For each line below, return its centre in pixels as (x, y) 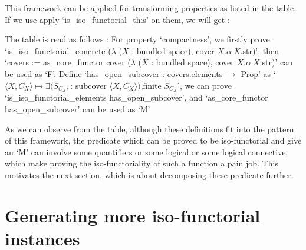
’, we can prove (205, 85)
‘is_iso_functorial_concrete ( (58, 50)
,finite (151, 85)
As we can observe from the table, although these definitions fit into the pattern (149, 129)
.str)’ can (276, 62)
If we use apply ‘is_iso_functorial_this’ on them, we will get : (117, 19)
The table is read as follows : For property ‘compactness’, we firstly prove (137, 39)
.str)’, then (260, 50)
